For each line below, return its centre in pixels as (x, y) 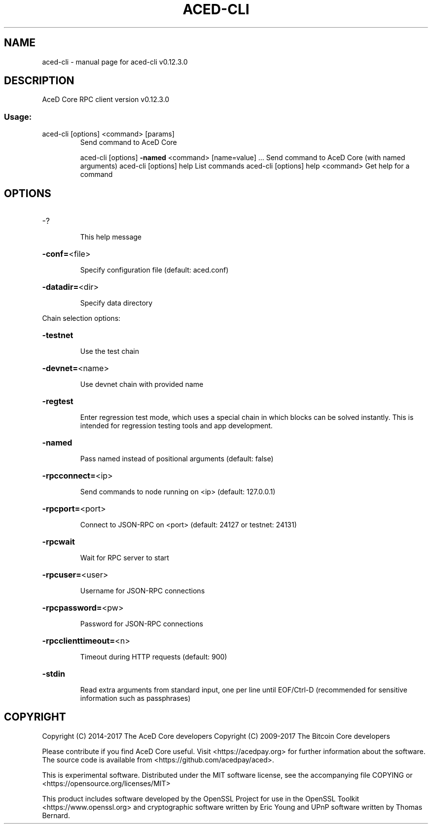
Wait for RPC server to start (125, 558)
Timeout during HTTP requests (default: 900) (154, 657)
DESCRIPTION (39, 81)
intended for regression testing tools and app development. (176, 426)
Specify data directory (116, 303)
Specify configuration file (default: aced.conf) (154, 270)
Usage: (18, 117)
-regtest (58, 401)
